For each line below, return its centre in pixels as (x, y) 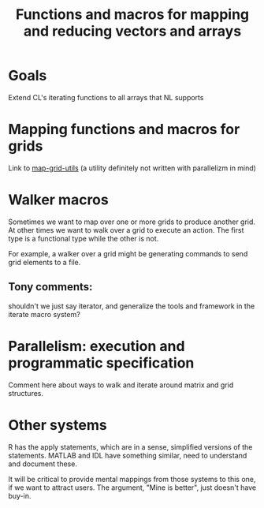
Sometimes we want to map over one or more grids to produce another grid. (132, 222)
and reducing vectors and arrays (132, 31)
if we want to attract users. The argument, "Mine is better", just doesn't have (132, 487)
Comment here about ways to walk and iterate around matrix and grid (121, 385)
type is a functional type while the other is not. (84, 238)
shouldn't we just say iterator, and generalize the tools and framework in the (132, 306)
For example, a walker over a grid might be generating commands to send (128, 253)
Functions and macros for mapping (132, 15)
